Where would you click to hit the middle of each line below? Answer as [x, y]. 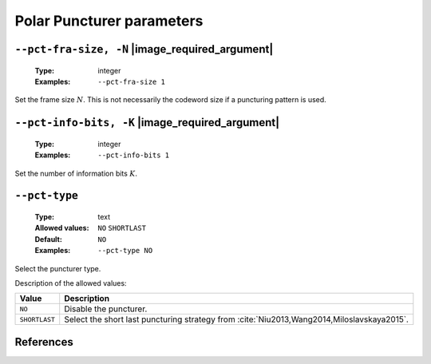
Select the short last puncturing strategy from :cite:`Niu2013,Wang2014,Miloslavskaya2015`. [236, 319]
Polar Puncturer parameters [109, 21]
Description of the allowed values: [71, 283]
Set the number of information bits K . [76, 173]
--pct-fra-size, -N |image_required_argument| [144, 49]
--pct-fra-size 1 [131, 81]
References [44, 342]
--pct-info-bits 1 [134, 155]
